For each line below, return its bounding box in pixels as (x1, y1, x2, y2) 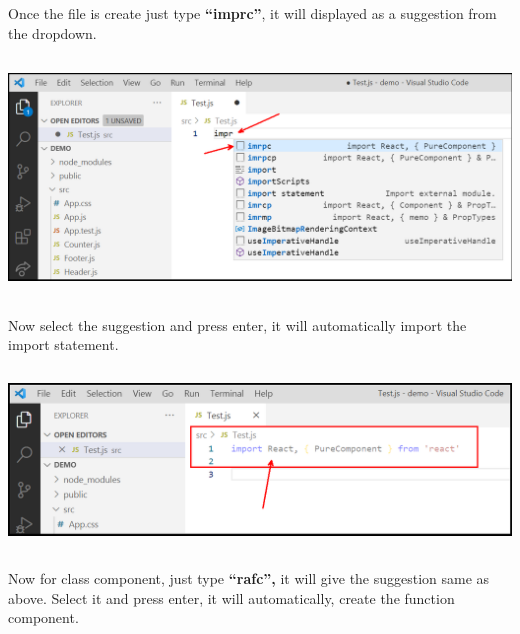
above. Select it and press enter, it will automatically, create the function (8, 587, 455, 608)
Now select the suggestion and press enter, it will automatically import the (8, 314, 467, 335)
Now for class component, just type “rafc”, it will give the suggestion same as (8, 568, 490, 588)
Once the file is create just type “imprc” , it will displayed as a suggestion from (8, 3, 497, 23)
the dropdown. (8, 22, 97, 43)
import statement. (8, 334, 119, 355)
